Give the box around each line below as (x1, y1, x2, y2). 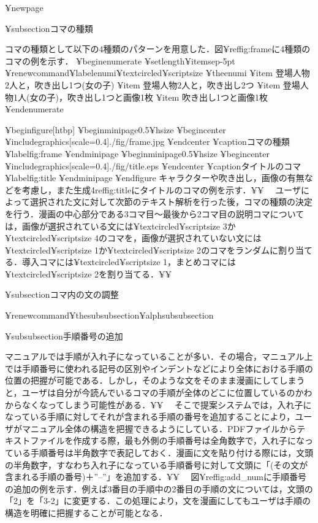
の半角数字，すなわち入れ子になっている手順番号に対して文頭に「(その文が (5, 458, 308, 471)
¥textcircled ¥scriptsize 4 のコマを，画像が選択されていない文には (5, 231, 262, 244)
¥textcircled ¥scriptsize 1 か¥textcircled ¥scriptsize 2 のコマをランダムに (5, 243, 279, 256)
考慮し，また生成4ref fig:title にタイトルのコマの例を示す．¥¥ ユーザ (21, 183, 301, 196)
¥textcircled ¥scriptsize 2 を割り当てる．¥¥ (5, 267, 172, 280)
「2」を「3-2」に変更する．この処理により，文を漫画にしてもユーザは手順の (5, 494, 311, 507)
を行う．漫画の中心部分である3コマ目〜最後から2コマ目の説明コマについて (5, 207, 305, 220)
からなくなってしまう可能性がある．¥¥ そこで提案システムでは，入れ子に (5, 398, 312, 411)
